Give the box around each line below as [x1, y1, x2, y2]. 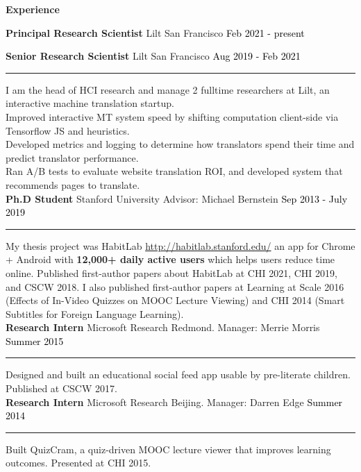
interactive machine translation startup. [6, 96, 174, 110]
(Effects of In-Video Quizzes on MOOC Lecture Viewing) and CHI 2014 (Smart [6, 293, 345, 307]
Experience [6, 2, 60, 16]
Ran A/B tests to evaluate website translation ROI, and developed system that [6, 164, 343, 178]
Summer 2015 [6, 333, 64, 348]
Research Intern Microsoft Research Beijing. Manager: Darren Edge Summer [6, 394, 343, 409]
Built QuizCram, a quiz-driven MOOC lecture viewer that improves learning [6, 441, 331, 456]
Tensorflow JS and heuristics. [6, 123, 130, 137]
